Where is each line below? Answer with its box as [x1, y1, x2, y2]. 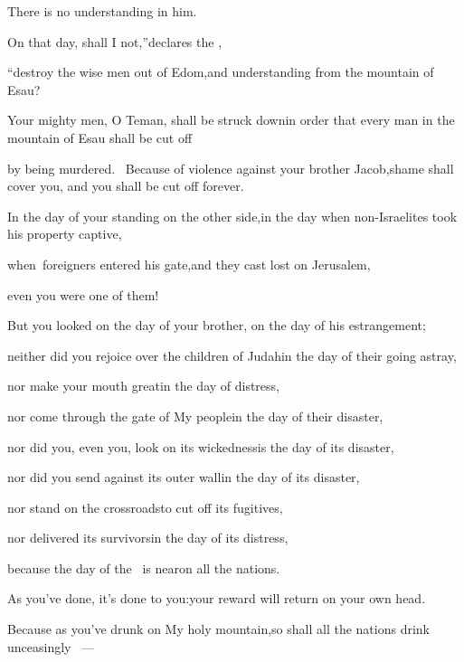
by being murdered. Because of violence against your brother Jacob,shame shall [7, 158, 454, 177]
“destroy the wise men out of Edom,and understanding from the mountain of [7, 62, 434, 81]
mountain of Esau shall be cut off [7, 128, 193, 147]
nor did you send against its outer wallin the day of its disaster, [7, 468, 360, 487]
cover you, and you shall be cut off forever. [7, 176, 244, 195]
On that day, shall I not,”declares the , [7, 32, 223, 51]
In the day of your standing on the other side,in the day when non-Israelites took [7, 206, 458, 225]
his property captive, [7, 224, 122, 243]
